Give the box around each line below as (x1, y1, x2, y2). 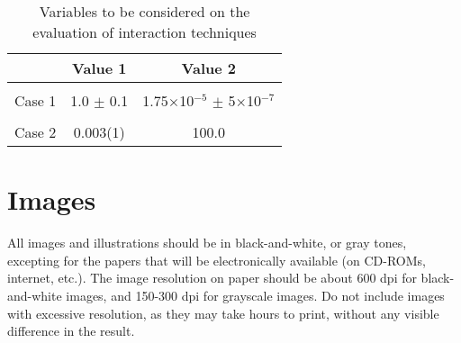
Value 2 (181, 58, 236, 78)
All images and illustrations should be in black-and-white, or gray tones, (7, 233, 407, 252)
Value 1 (72, 58, 127, 78)
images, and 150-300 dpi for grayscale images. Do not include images (66, 285, 445, 304)
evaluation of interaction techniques (32, 22, 257, 42)
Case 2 (14, 122, 57, 142)
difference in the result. (7, 321, 135, 340)
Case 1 (14, 90, 57, 111)
